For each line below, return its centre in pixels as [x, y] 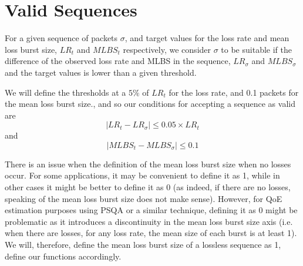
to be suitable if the [256, 49]
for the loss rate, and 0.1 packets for [234, 92]
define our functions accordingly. [63, 256]
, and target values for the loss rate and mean [207, 38]
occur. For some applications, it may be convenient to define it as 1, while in [142, 175]
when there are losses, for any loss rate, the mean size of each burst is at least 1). [151, 233]
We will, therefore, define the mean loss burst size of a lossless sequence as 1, [143, 245]
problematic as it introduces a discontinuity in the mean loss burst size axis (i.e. [149, 221]
